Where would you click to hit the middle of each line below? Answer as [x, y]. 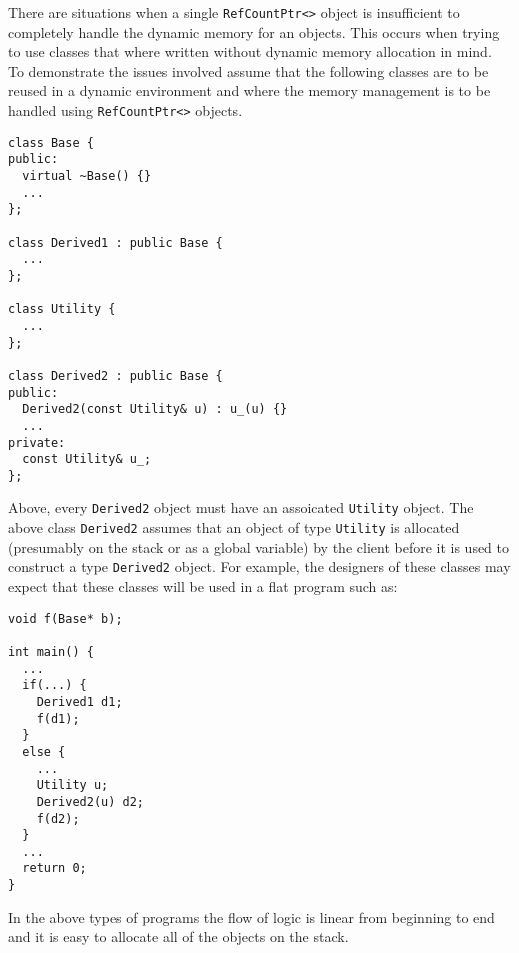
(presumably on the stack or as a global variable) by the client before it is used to [259, 546]
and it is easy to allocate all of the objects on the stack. [178, 936]
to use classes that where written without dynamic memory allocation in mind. [250, 51]
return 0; [54, 868]
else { [44, 751]
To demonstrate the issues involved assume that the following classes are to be [248, 70]
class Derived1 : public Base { [115, 242]
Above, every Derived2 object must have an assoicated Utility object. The [241, 507]
